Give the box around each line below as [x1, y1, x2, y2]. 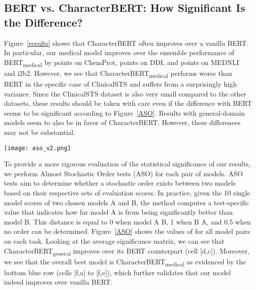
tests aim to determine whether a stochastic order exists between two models [4, 178, 236, 188]
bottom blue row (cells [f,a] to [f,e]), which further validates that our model [4, 267, 231, 277]
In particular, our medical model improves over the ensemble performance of [4, 47, 234, 58]
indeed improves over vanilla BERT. [4, 277, 113, 287]
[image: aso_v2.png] [4, 144, 71, 152]
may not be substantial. [4, 127, 75, 137]
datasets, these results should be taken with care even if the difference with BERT [4, 98, 252, 108]
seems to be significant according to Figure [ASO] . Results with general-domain [4, 107, 245, 118]
